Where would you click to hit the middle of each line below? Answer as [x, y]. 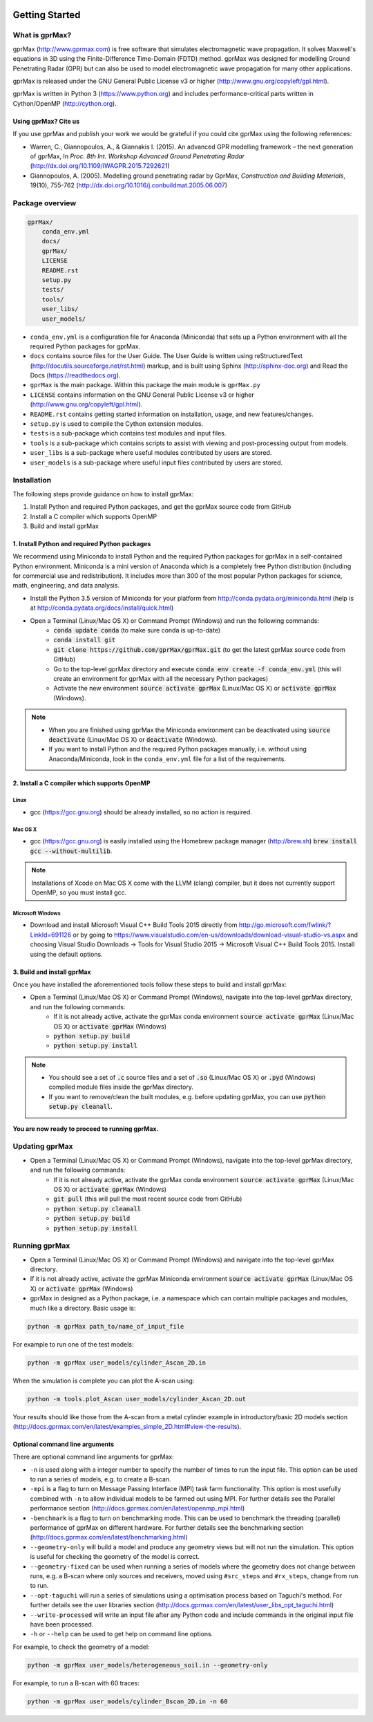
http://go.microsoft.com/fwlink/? [285, 925]
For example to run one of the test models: [73, 1344]
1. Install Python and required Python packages [82, 543]
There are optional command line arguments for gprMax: [93, 1457]
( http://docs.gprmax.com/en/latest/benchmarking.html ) [109, 1537]
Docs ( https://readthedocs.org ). [75, 375]
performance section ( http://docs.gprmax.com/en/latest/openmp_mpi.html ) [137, 1508]
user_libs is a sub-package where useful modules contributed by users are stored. [151, 453]
